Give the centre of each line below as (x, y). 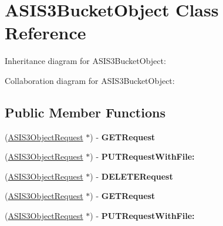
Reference (45, 33)
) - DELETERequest (131, 176)
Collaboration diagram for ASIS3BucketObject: (90, 80)
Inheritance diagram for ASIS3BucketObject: (85, 61)
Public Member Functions (85, 112)
